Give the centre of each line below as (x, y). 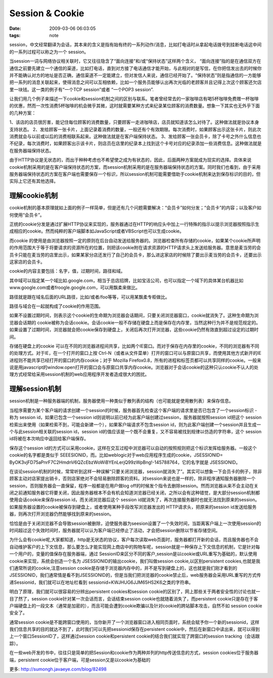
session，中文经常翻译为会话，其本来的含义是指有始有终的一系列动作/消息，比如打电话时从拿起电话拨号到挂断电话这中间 (135, 45)
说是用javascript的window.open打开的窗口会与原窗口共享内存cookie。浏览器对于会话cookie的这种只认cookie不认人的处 (134, 367)
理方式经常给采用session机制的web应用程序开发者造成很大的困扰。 (79, 374)
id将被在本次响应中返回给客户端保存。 (49, 439)
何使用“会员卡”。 (27, 215)
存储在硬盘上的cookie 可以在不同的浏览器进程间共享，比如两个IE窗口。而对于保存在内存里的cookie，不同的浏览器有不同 (134, 346)
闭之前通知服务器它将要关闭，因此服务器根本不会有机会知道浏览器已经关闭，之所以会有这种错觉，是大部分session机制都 (135, 493)
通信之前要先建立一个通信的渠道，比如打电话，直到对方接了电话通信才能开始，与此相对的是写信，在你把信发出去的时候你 (135, 68)
